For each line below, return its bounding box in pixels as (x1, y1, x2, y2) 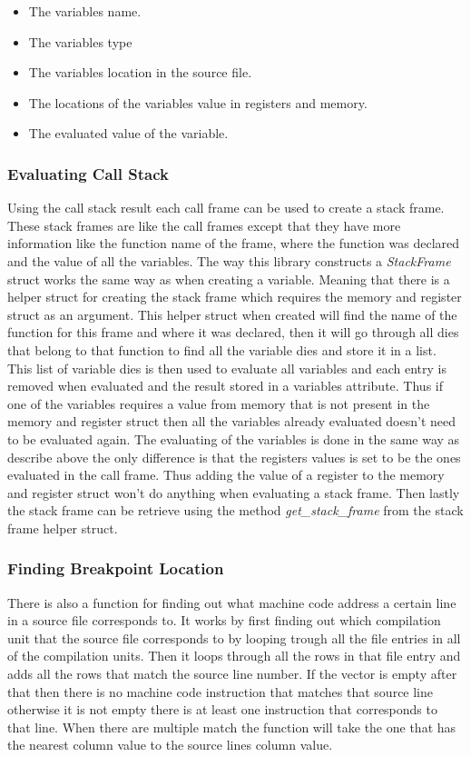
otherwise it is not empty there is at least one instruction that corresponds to (7, 700, 437, 719)
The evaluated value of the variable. (28, 124, 229, 143)
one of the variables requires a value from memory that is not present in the (7, 393, 430, 413)
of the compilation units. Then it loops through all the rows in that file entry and (7, 646, 461, 665)
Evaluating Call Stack (7, 162, 169, 184)
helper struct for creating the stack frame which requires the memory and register (7, 287, 462, 306)
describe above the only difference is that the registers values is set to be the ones (7, 447, 461, 466)
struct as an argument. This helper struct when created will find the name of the (7, 304, 457, 324)
